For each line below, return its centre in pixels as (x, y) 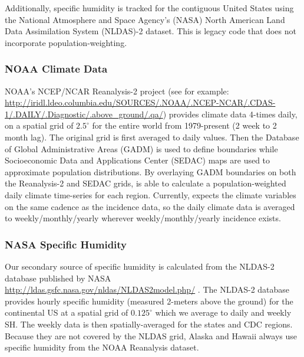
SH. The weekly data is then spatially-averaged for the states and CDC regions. (149, 324)
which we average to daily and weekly (223, 312)
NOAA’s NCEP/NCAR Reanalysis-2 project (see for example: (117, 91)
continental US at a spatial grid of (67, 312)
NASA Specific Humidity (66, 244)
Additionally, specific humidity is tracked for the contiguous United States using (149, 8)
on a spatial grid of (39, 125)
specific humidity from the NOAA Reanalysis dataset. (102, 347)
